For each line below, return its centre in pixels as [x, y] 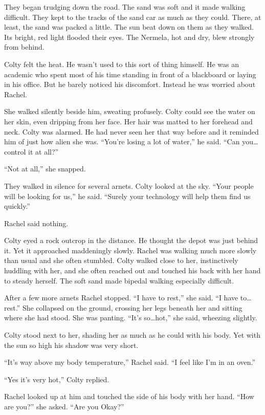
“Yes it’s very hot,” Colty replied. [57, 379]
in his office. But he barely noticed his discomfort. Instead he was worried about [130, 84]
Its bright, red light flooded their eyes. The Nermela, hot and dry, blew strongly [129, 37]
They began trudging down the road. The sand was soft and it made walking [125, 7]
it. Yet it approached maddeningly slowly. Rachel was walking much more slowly [130, 250]
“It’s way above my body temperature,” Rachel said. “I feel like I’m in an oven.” [130, 362]
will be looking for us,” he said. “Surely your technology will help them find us [127, 196]
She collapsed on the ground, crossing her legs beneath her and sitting [132, 307]
